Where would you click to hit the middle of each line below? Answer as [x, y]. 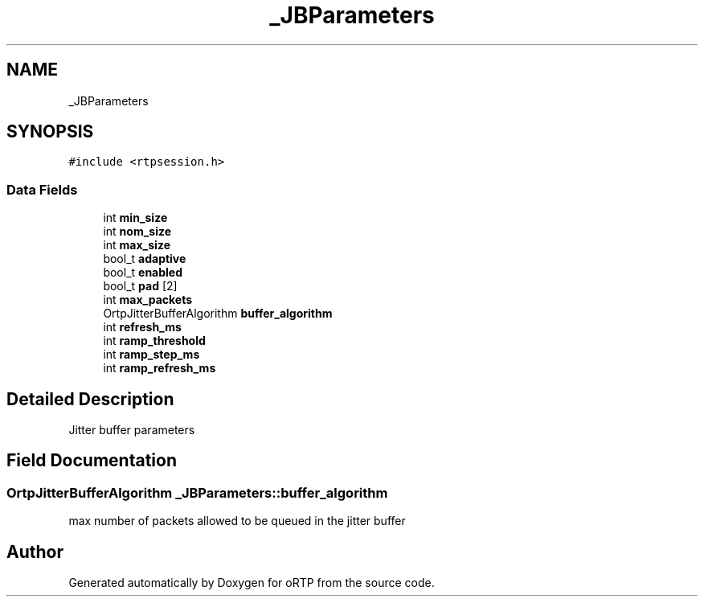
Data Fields [42, 189]
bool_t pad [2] [140, 286]
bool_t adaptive [145, 259]
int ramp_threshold [154, 341]
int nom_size [137, 232]
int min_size [135, 218]
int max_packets [148, 300]
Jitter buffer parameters [132, 430]
